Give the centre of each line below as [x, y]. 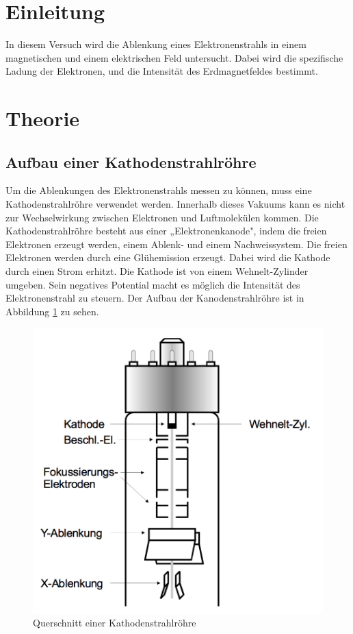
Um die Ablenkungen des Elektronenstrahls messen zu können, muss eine [159, 190]
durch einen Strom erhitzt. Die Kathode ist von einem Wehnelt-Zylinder [157, 271]
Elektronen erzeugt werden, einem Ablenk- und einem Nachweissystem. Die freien [176, 244]
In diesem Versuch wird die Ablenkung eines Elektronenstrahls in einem [156, 44]
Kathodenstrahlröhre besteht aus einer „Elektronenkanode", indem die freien [166, 231]
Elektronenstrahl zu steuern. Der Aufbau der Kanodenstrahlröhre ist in [155, 298]
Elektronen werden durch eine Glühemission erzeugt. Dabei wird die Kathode [168, 257]
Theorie [43, 118]
